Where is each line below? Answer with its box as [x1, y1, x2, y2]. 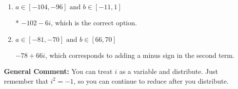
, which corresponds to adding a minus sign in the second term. [45, 50, 235, 60]
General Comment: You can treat [4, 66, 113, 76]
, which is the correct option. [51, 18, 137, 27]
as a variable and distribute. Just [119, 66, 218, 76]
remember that [4, 75, 49, 86]
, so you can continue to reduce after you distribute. [73, 75, 229, 86]
